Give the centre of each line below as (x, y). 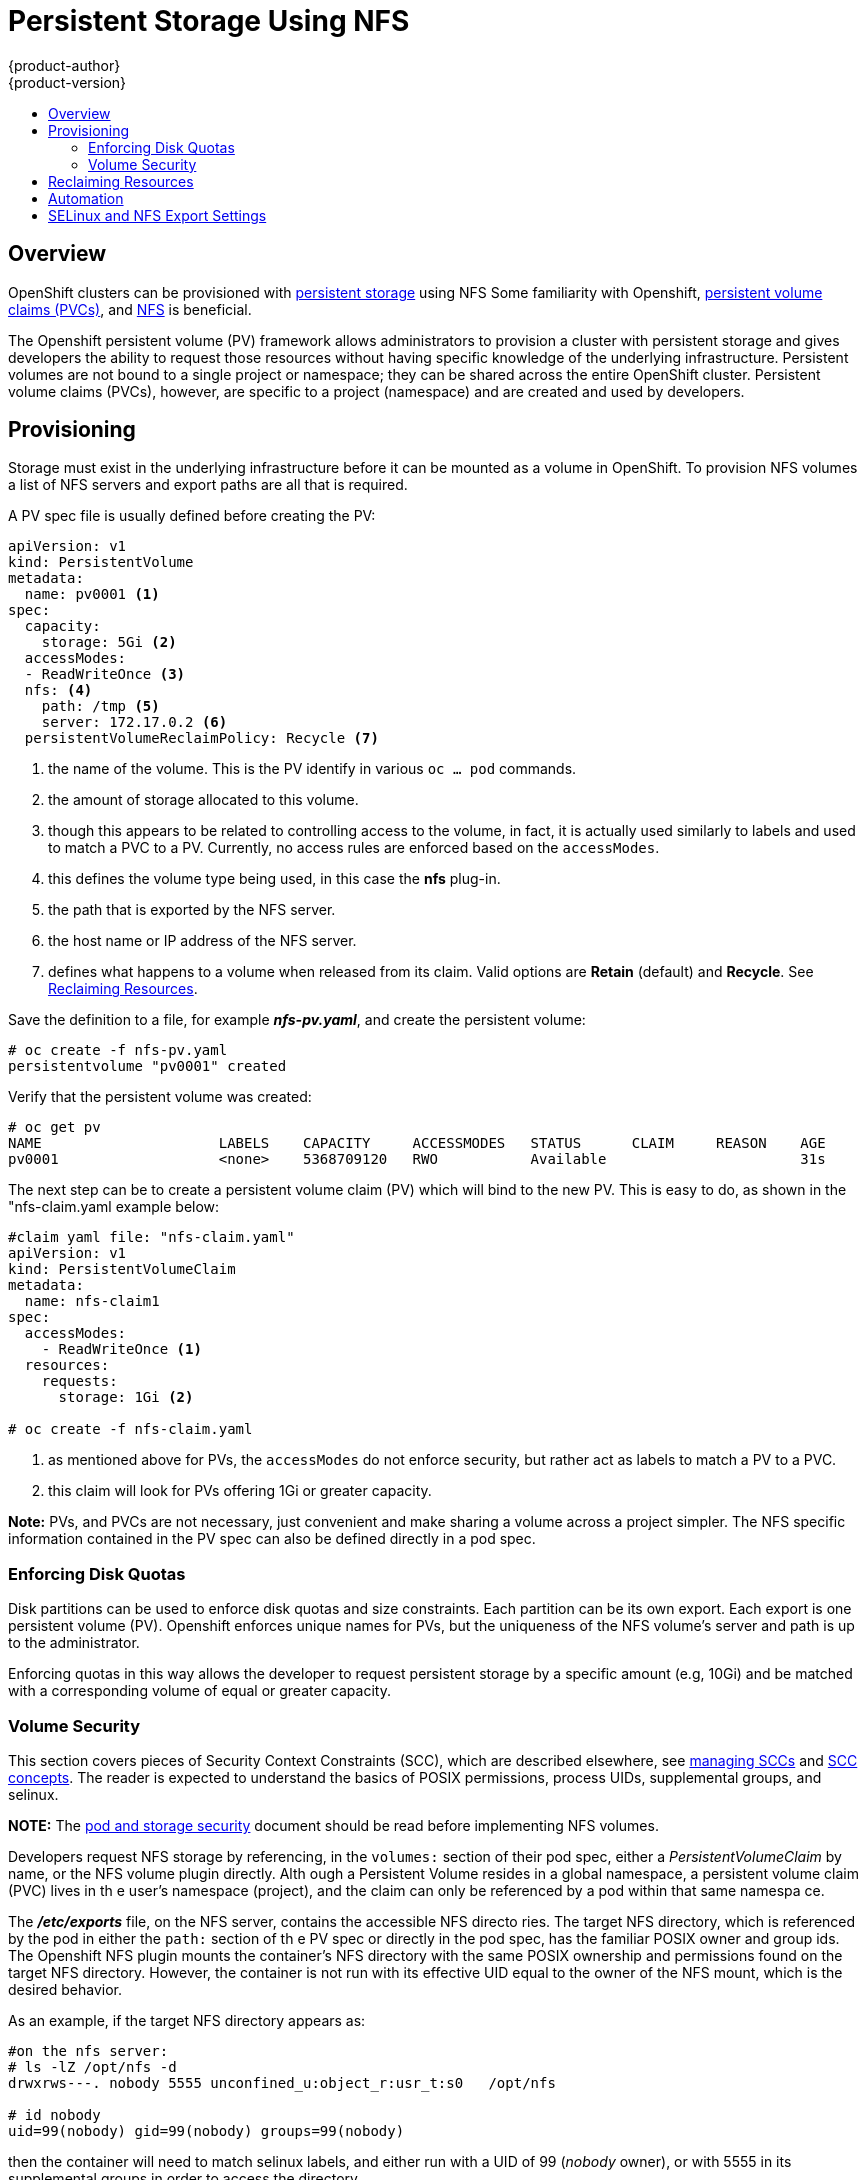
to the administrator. (74, 1643)
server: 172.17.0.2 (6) (134, 722)
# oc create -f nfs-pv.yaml (118, 1050)
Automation (86, 198)
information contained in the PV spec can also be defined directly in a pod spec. (272, 1539)
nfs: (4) (58, 690)
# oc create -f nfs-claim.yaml (130, 1429)
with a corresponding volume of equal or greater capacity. (199, 1691)
